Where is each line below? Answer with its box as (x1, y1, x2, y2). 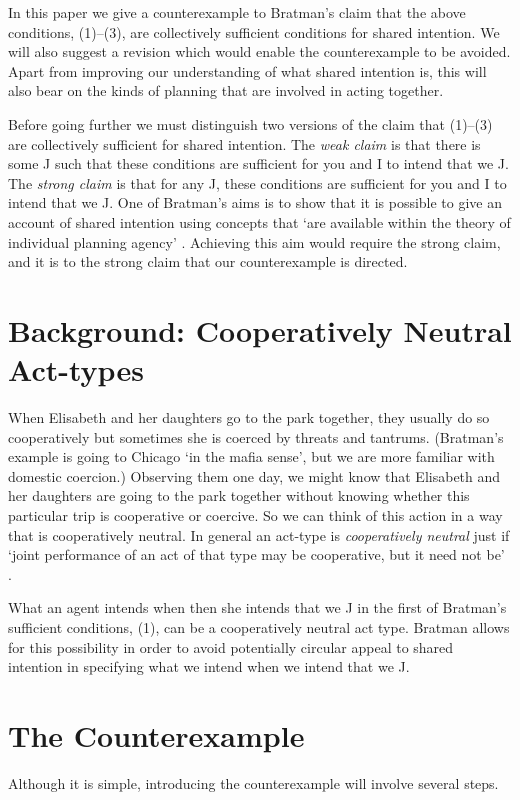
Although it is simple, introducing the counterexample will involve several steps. (8, 772, 499, 793)
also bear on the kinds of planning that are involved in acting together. (8, 80, 444, 101)
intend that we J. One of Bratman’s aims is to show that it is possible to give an (8, 192, 503, 213)
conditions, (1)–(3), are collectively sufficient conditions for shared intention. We (8, 21, 500, 42)
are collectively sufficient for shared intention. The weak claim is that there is (8, 133, 481, 154)
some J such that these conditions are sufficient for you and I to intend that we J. (8, 153, 509, 174)
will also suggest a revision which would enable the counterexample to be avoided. (8, 41, 511, 62)
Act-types (8, 349, 144, 390)
